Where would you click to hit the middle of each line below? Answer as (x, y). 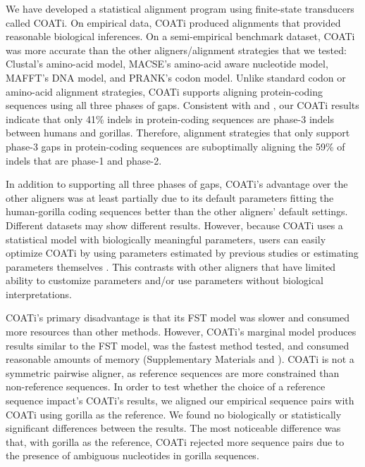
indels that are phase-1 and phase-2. (84, 160)
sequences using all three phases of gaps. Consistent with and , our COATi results (182, 105)
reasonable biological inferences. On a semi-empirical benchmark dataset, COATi (180, 36)
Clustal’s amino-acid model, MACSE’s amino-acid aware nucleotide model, (167, 64)
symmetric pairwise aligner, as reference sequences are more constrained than (173, 372)
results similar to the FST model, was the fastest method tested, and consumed (178, 345)
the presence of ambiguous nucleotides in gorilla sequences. (132, 455)
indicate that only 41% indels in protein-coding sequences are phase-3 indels (170, 119)
